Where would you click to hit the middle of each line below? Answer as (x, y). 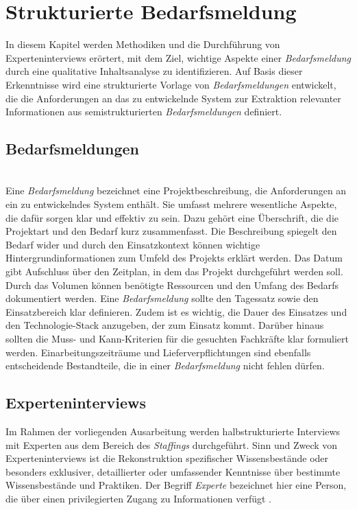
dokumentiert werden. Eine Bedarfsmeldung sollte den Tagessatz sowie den (162, 298)
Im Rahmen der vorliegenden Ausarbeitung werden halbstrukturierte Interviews (173, 431)
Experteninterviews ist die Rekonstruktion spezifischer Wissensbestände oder (167, 458)
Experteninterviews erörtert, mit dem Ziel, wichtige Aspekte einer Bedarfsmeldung (178, 57)
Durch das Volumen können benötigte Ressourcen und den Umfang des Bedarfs (172, 285)
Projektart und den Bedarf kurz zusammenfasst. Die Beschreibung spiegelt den (171, 231)
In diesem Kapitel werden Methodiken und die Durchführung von (143, 44)
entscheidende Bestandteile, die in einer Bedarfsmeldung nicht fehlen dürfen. (165, 366)
